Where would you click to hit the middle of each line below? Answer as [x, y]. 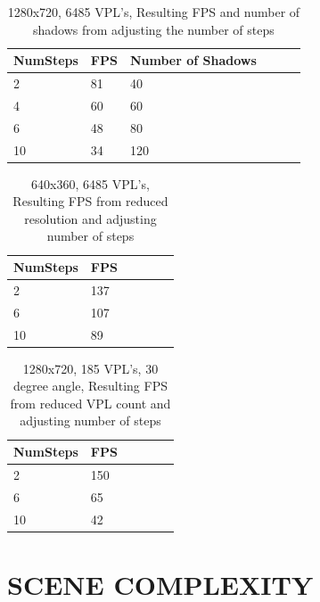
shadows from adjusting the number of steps [154, 29]
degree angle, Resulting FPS [90, 386]
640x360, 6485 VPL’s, [90, 183]
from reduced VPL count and [90, 403]
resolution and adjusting [90, 218]
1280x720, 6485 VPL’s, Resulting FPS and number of [154, 12]
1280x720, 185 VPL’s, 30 [90, 368]
